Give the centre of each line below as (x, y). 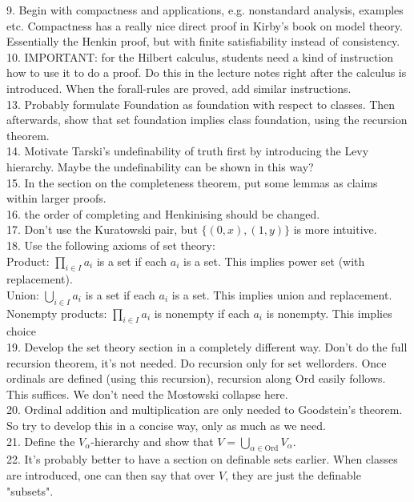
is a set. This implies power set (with (274, 261)
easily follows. (352, 378)
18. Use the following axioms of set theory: (111, 245)
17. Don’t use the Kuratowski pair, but (102, 229)
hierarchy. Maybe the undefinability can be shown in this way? (160, 166)
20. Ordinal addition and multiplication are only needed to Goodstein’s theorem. (205, 410)
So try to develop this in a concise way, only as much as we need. (166, 426)
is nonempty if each (202, 313)
